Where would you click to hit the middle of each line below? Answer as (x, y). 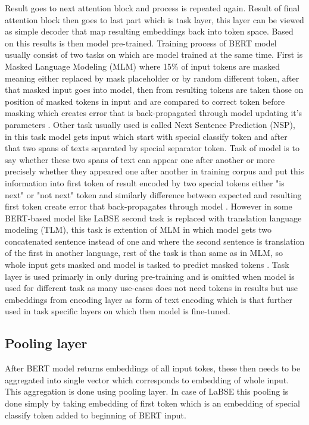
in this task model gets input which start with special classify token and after (146, 136)
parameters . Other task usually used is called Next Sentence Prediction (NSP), (150, 124)
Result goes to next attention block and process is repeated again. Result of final (152, 8)
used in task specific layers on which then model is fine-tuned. (118, 311)
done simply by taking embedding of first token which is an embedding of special (152, 403)
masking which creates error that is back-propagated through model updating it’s (154, 113)
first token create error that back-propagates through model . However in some (149, 206)
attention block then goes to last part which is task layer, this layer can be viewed (154, 19)
